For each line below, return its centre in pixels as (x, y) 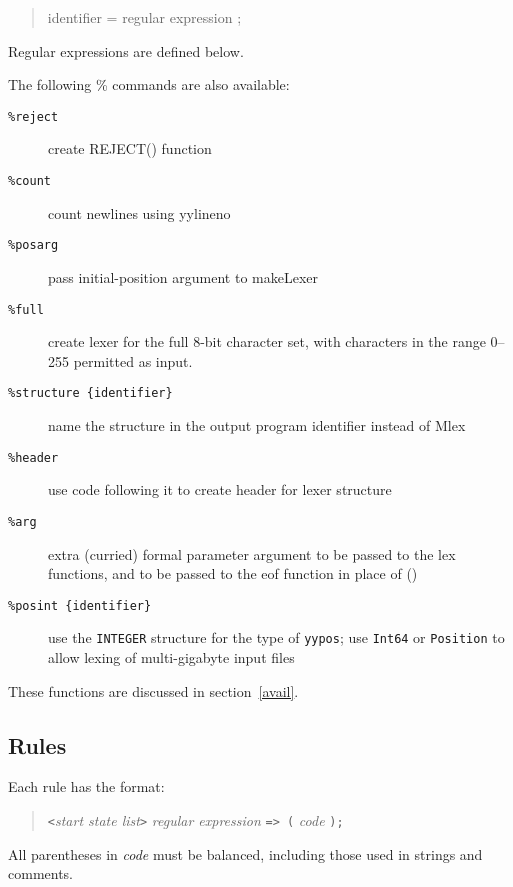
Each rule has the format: (86, 786)
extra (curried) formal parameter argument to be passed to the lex (252, 553)
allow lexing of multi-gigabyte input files (171, 657)
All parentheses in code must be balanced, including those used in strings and (245, 853)
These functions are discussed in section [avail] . (153, 690)
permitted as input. (133, 360)
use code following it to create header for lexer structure (220, 489)
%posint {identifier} (80, 605)
